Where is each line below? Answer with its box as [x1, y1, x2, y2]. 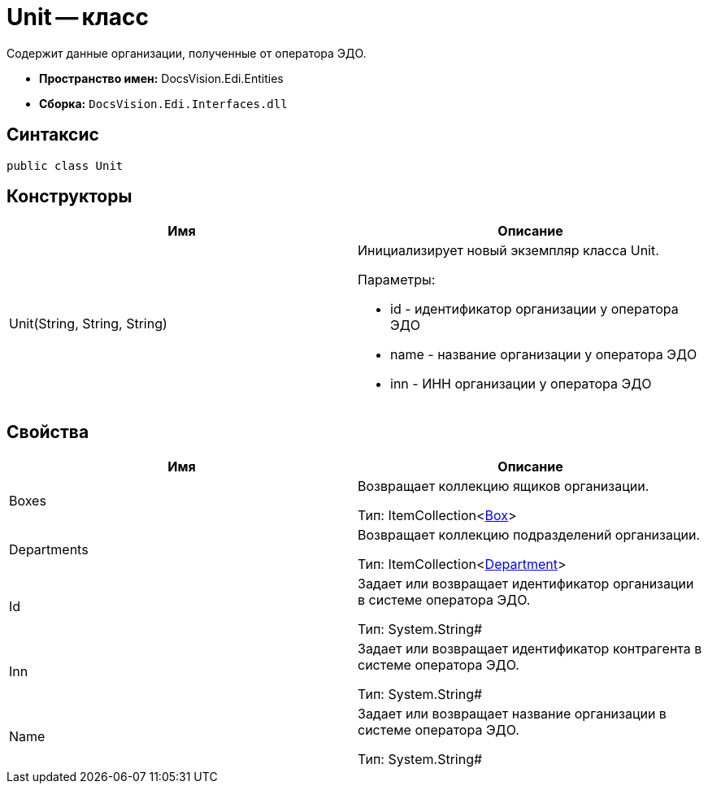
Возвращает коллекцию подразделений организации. [358, 527, 701, 544]
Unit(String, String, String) [9, 315, 167, 332]
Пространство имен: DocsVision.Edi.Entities [39, 71, 284, 85]
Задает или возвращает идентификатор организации [358, 575, 694, 592]
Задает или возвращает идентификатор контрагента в [358, 640, 702, 658]
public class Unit [7, 158, 124, 172]
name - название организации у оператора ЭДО [390, 346, 697, 363]
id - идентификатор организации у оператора [390, 301, 679, 318]
